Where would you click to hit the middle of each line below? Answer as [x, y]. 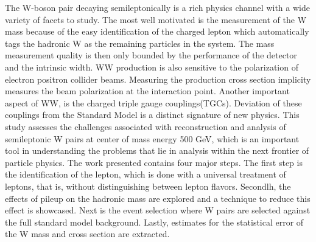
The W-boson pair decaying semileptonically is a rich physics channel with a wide [157, 7]
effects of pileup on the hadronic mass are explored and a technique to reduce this [158, 198]
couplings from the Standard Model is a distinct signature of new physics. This [152, 115]
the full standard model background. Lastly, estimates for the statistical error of [154, 222]
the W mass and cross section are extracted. [87, 234]
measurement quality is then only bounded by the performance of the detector [151, 55]
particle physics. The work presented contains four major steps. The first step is [154, 162]
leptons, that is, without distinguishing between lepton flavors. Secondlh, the [148, 186]
